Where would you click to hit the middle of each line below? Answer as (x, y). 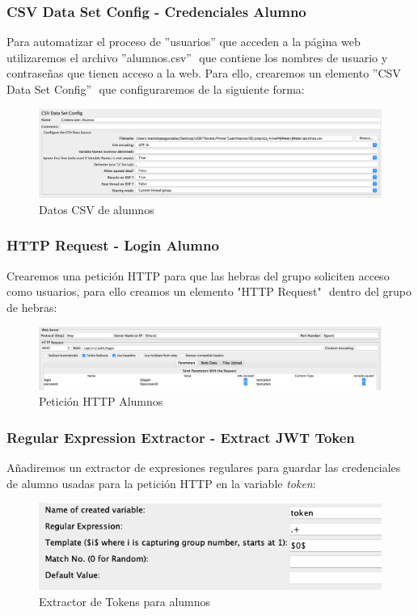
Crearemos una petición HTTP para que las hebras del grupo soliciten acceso (198, 275)
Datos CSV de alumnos (97, 209)
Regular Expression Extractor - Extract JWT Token (181, 437)
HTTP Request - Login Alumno (113, 245)
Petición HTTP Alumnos (101, 401)
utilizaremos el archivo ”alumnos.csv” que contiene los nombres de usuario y (197, 57)
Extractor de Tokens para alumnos (125, 601)
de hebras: (32, 307)
